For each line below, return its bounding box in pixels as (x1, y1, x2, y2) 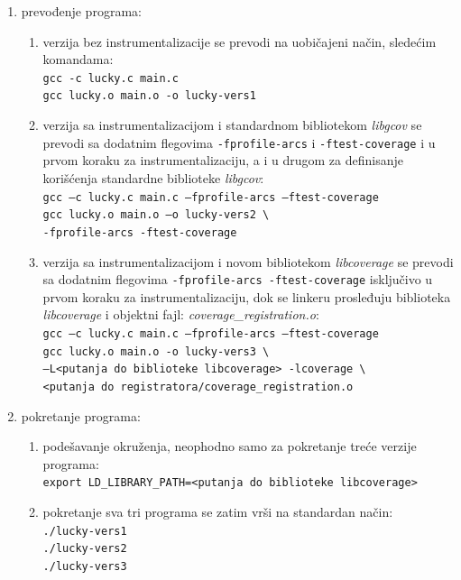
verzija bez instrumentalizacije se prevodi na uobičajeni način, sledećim (42, 32, 437, 51)
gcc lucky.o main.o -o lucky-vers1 (42, 89, 256, 103)
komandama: (42, 50, 114, 69)
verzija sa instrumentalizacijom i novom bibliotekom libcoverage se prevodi (42, 252, 454, 271)
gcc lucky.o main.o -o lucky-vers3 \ (42, 345, 270, 358)
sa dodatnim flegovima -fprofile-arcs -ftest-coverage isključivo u (42, 270, 433, 289)
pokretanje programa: (21, 406, 141, 425)
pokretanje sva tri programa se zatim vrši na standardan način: (42, 502, 393, 520)
